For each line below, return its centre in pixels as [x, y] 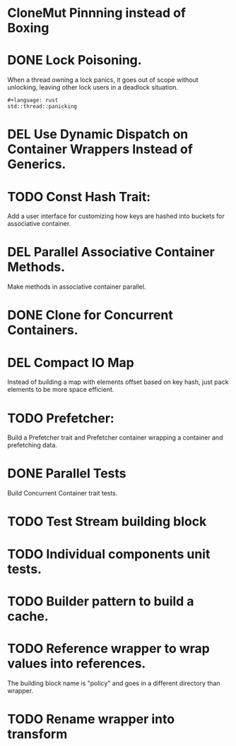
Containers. [43, 330]
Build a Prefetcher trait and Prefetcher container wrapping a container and [115, 438]
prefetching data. [33, 445]
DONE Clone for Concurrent [90, 315]
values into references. [77, 663]
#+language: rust [33, 100]
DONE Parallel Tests [67, 474]
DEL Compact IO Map [71, 362]
